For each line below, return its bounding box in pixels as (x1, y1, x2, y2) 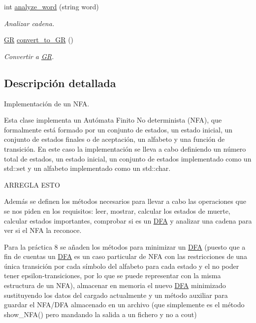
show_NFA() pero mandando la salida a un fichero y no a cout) (4, 309, 197, 319)
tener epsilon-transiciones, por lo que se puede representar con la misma (4, 270, 221, 281)
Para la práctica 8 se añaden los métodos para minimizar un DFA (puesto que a (4, 241, 246, 252)
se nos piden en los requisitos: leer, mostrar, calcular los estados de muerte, (4, 205, 230, 216)
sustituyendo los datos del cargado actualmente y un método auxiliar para (4, 290, 228, 300)
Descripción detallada (4, 75, 116, 90)
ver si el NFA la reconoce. (4, 225, 82, 235)
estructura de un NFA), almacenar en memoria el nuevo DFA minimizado (4, 280, 226, 291)
